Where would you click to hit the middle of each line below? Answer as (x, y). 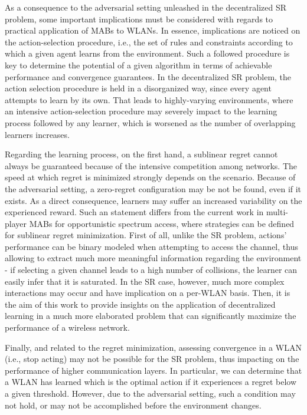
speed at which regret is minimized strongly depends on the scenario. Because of (150, 177)
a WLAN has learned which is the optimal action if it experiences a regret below (151, 382)
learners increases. (37, 134)
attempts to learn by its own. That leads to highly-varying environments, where (149, 99)
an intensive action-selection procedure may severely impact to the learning (141, 111)
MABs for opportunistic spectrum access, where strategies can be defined (162, 223)
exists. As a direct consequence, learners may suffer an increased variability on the (153, 200)
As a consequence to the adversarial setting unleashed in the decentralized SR (146, 7)
